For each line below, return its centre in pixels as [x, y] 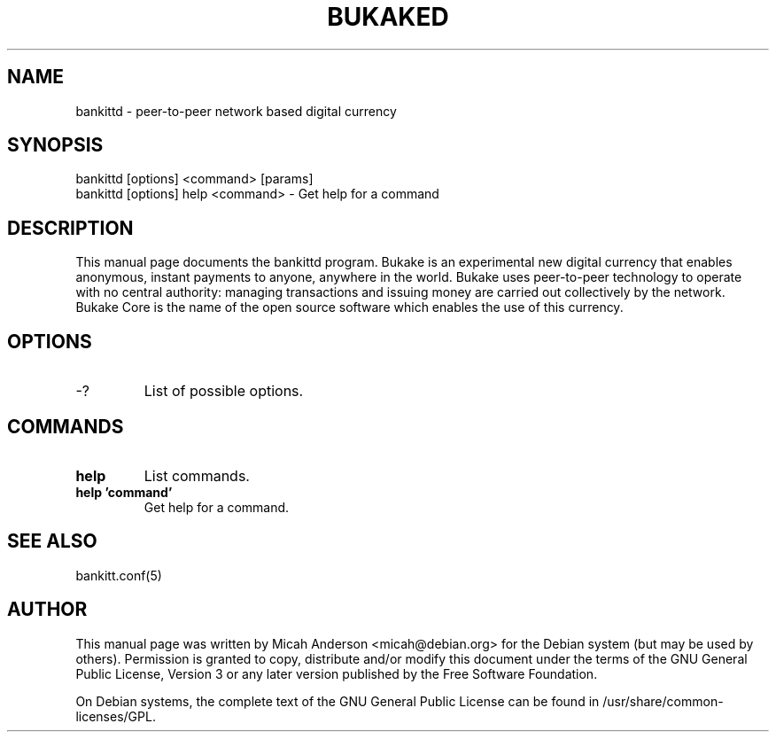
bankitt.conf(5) [119, 575]
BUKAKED [388, 17]
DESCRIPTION [70, 228]
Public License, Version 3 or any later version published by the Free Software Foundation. [337, 673]
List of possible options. [224, 391]
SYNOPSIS [55, 145]
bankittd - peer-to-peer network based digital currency [236, 111]
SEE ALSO [52, 541]
